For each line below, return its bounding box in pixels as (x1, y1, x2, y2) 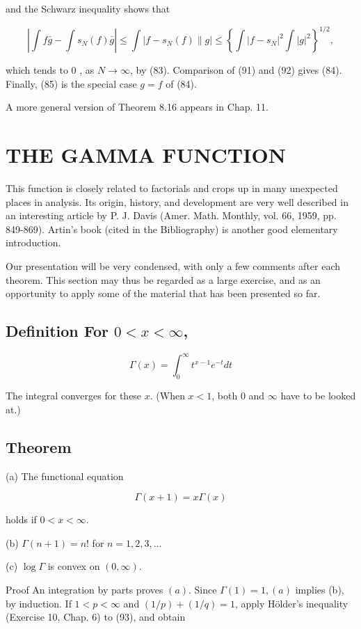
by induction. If (6, 596, 72, 610)
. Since (188, 582, 217, 597)
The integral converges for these (6, 388, 142, 403)
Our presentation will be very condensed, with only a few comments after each (6, 258, 341, 273)
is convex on (47, 559, 100, 573)
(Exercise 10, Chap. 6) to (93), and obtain (6, 610, 186, 624)
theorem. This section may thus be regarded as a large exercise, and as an (6, 272, 321, 287)
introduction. (6, 235, 61, 250)
